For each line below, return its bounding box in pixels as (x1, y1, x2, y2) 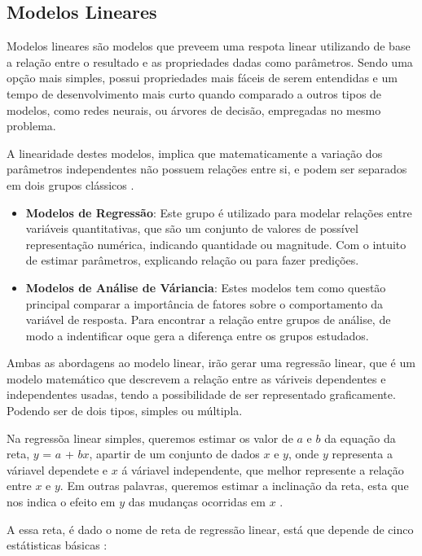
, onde (288, 445, 319, 462)
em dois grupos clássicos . (7, 176, 134, 193)
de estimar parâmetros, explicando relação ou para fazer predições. (25, 252, 359, 269)
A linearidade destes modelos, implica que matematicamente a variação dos (7, 144, 383, 161)
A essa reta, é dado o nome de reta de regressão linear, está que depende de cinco (7, 520, 414, 537)
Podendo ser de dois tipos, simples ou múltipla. (7, 402, 243, 419)
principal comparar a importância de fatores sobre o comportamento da (25, 295, 384, 312)
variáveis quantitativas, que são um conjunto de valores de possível (25, 220, 358, 237)
